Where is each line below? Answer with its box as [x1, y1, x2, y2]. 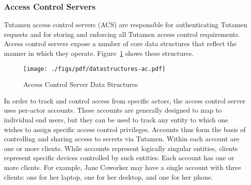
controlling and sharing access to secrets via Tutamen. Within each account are [4, 134, 239, 144]
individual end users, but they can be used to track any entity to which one [4, 115, 228, 125]
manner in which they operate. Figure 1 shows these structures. [4, 48, 194, 58]
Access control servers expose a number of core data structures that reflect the [4, 38, 237, 49]
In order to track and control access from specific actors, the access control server [4, 95, 246, 105]
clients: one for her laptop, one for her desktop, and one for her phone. [4, 171, 213, 182]
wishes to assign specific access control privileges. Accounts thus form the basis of [4, 124, 246, 134]
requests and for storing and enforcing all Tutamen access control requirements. [4, 29, 240, 39]
